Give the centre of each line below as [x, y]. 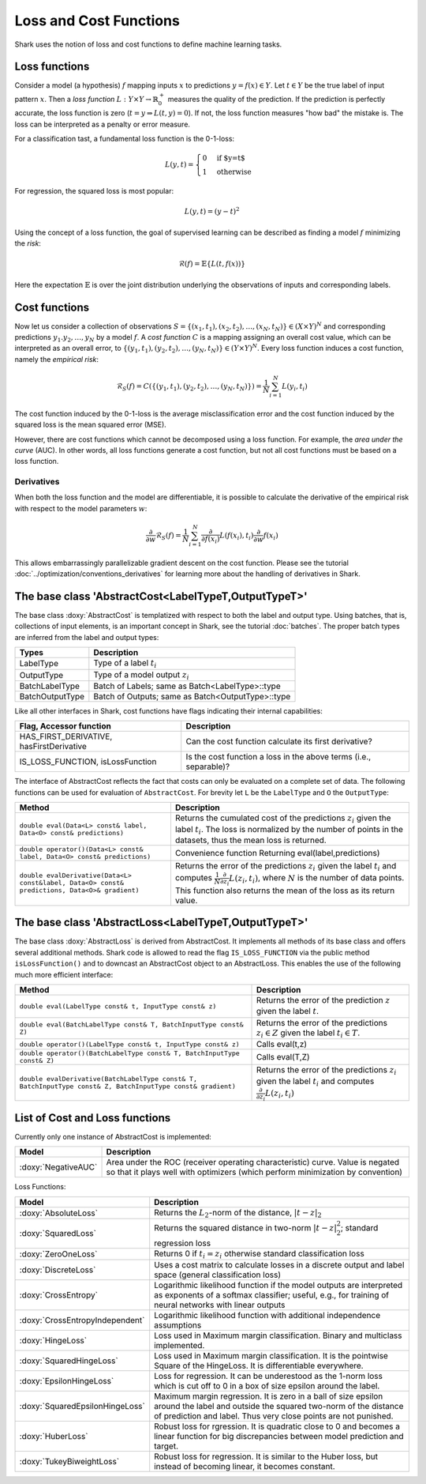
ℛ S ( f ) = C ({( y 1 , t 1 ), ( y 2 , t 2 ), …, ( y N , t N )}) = [189, 387]
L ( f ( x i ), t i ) [237, 536]
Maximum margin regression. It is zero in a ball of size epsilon [269, 1396]
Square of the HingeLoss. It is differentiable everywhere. [259, 1365]
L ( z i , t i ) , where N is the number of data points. [317, 879]
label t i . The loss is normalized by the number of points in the [289, 830]
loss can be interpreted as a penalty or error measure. [103, 124]
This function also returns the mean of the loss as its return [285, 891]
